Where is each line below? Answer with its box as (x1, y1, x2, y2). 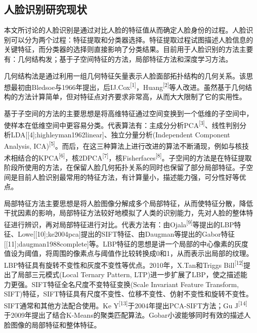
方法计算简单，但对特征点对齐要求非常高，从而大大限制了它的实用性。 (17, 91, 246, 102)
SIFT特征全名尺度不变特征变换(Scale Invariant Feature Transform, (31, 279, 239, 289)
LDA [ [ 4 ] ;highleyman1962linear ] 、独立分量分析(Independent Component (10, 129, 230, 139)
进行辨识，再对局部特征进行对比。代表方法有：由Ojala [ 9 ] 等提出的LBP (10, 217, 234, 229)
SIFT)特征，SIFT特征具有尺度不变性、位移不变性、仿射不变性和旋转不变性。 (4, 289, 253, 299)
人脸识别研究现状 (4, 1, 87, 17)
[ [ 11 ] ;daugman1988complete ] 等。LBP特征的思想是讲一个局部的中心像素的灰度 (4, 238, 249, 249)
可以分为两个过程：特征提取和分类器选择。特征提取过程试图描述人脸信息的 (10, 34, 253, 44)
